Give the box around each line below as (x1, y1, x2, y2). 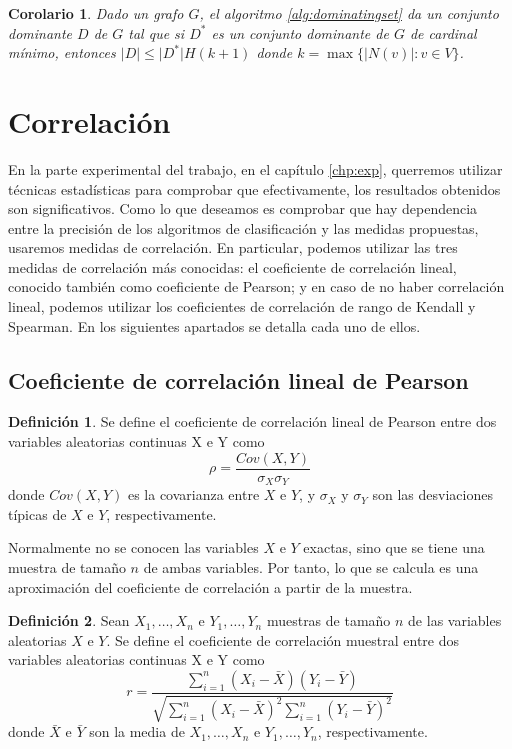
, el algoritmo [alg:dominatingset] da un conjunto (199, 3, 499, 23)
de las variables (408, 610, 502, 631)
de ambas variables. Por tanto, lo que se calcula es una (143, 556, 479, 577)
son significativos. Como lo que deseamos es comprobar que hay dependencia (8, 198, 478, 219)
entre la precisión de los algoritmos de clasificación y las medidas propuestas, (8, 217, 479, 238)
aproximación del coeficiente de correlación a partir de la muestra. (8, 576, 413, 597)
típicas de (8, 503, 67, 524)
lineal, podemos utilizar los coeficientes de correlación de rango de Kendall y (8, 296, 476, 317)
